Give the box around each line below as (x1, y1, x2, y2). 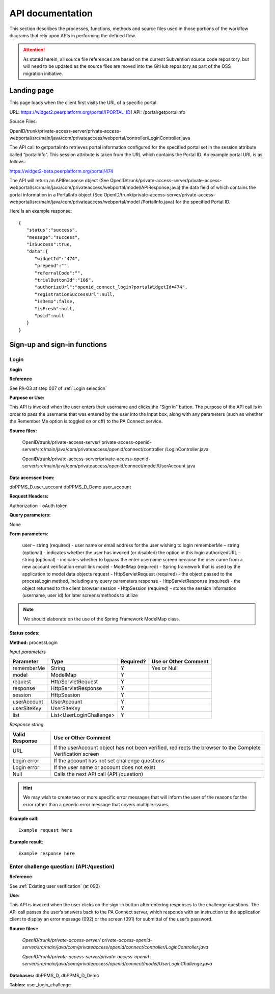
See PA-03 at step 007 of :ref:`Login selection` (9, 385, 107, 391)
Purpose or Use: (9, 394, 45, 401)
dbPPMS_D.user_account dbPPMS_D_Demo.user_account (9, 484, 131, 490)
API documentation (9, 8, 93, 19)
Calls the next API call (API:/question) (53, 771, 144, 778)
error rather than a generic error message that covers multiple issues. (23, 801, 170, 807)
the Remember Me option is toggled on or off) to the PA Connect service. (9, 418, 163, 425)
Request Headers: (9, 493, 48, 500)
